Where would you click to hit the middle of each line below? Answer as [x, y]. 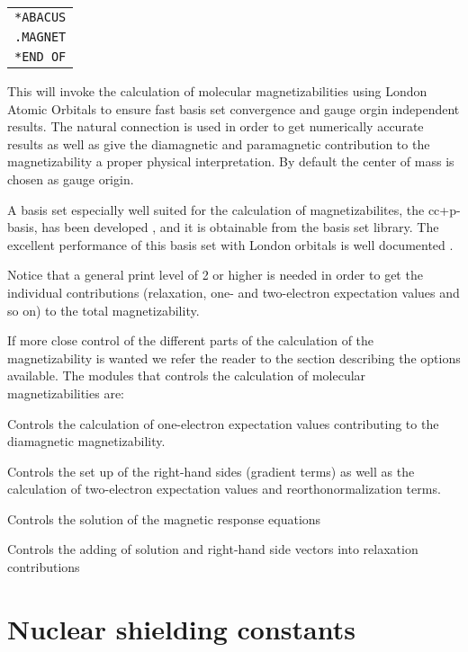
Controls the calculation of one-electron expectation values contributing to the [223, 423]
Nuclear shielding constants [181, 628]
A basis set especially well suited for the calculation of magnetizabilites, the [216, 209]
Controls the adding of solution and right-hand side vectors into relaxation [213, 549]
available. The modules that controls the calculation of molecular [187, 375]
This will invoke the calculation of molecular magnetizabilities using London [217, 91]
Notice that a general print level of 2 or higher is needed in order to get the [215, 275]
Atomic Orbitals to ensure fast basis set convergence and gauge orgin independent [234, 108]
